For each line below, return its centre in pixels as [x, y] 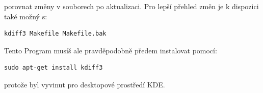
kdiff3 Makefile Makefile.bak [55, 34]
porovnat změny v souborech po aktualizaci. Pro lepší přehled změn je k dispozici [131, 6]
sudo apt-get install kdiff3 [54, 68]
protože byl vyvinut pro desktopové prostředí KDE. [85, 84]
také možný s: [26, 16]
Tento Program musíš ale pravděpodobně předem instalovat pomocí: [111, 50]
